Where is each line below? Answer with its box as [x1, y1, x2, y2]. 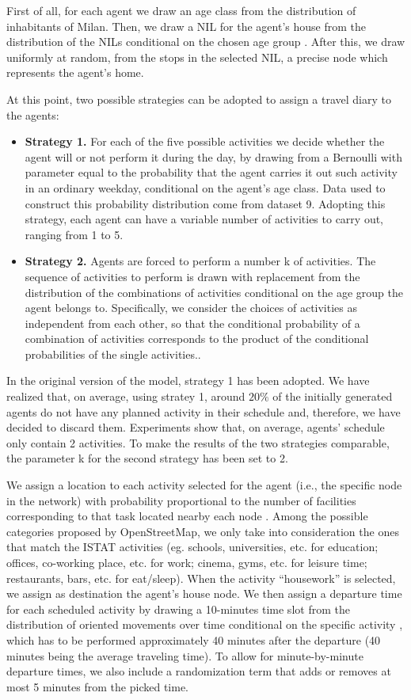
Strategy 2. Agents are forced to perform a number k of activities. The [25, 253, 376, 269]
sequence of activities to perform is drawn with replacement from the [25, 268, 360, 284]
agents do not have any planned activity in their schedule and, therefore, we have [6, 403, 401, 420]
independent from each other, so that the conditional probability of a [25, 314, 360, 331]
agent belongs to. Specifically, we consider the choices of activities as [25, 299, 358, 316]
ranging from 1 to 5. [25, 226, 124, 242]
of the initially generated [272, 388, 393, 405]
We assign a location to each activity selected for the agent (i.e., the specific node [6, 477, 402, 493]
